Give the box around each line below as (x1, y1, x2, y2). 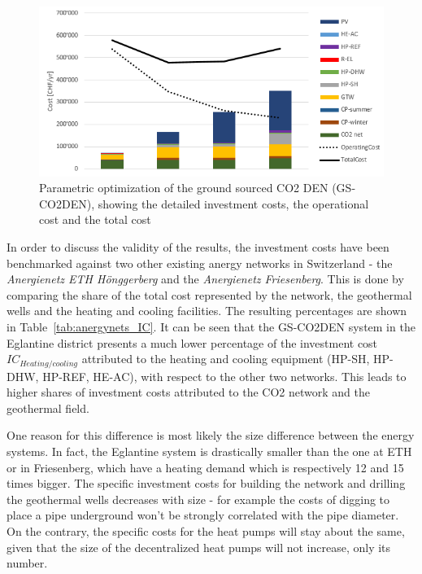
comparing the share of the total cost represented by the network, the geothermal (7, 286, 412, 303)
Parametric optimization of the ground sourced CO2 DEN (39, 179, 328, 196)
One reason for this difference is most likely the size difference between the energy (7, 427, 415, 444)
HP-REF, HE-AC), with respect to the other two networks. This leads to (42, 367, 407, 384)
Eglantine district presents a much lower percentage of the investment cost (7, 334, 378, 351)
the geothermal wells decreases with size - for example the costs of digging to (7, 490, 390, 507)
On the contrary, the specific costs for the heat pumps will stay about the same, (7, 522, 405, 539)
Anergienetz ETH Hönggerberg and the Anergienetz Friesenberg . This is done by (7, 270, 404, 287)
